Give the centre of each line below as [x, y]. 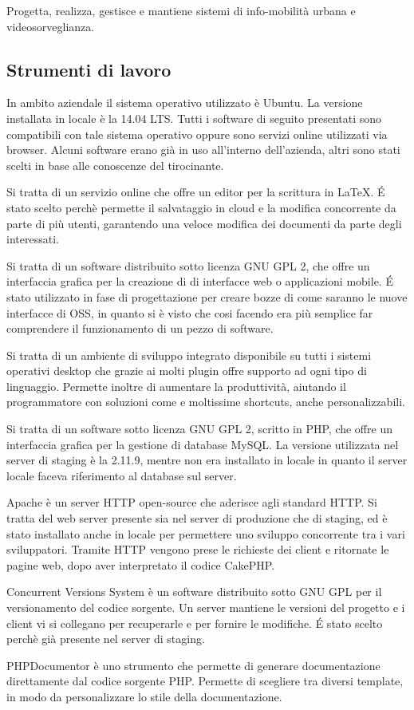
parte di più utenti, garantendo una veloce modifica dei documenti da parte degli [204, 223]
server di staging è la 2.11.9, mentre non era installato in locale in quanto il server [207, 460]
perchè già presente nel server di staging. [106, 639]
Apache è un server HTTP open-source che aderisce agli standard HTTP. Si [192, 502]
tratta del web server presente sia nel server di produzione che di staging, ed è [197, 518]
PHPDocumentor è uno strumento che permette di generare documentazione [193, 665]
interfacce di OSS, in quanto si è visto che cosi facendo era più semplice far [190, 312]
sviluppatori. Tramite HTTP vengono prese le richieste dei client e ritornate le [198, 549]
